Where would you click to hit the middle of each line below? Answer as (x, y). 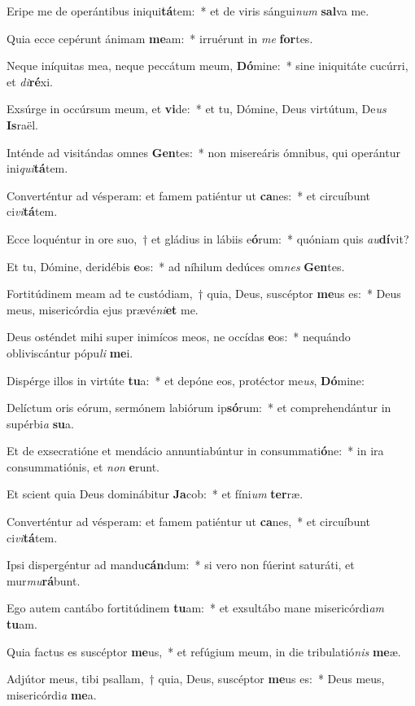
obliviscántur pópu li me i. (70, 352)
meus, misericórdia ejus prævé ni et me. (103, 309)
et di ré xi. (30, 81)
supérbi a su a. (40, 423)
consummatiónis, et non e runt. (83, 466)
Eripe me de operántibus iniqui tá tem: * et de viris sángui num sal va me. (188, 11)
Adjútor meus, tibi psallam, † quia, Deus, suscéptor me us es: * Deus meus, (196, 679)
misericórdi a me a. (52, 694)
